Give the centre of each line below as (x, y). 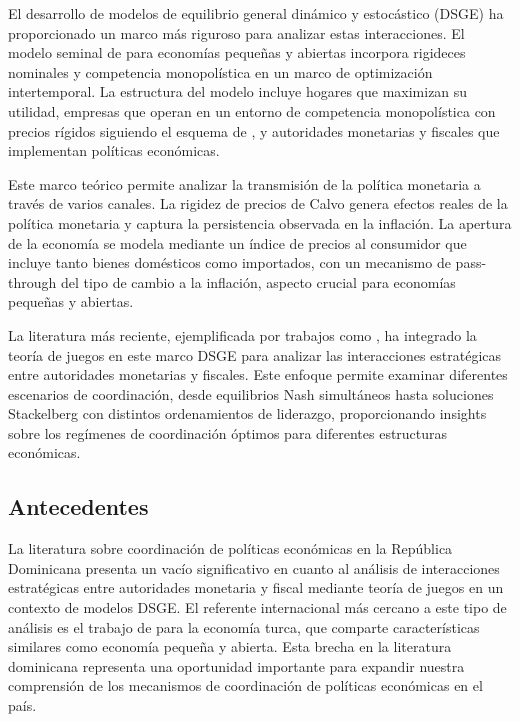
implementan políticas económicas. (114, 150)
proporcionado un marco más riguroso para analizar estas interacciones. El (236, 32)
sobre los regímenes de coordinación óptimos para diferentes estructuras (228, 432)
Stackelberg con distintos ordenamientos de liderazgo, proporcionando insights (247, 413)
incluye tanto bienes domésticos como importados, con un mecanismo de (229, 262)
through (32, 281)
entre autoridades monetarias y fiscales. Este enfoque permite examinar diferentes (258, 374)
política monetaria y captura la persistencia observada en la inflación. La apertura (260, 222)
